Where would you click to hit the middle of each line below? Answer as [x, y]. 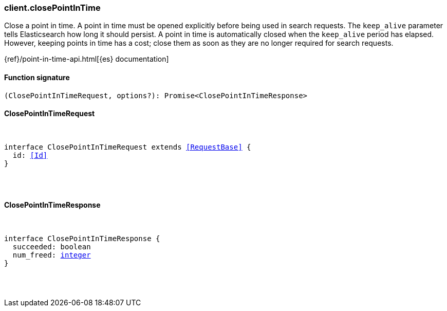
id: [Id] [30, 155]
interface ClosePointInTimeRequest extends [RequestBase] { [128, 147]
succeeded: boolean [52, 247]
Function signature [37, 77]
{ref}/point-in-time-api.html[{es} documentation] [87, 59]
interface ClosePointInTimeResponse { [82, 239]
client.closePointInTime [52, 8]
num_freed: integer [52, 255]
